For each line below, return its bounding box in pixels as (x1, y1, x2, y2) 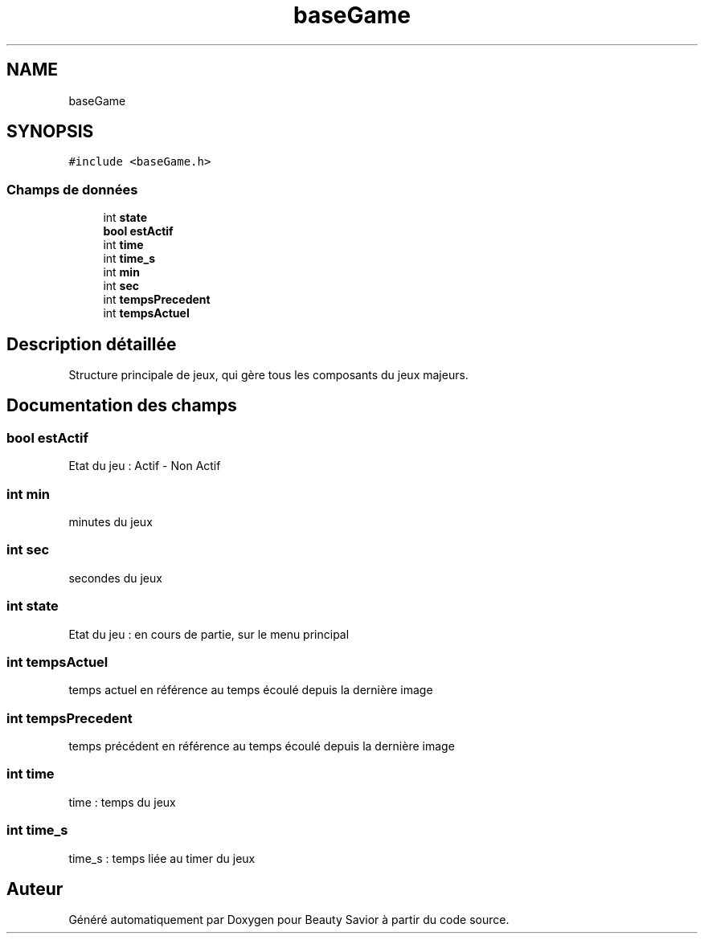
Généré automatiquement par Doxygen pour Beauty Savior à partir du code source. (68, 913, 510, 927)
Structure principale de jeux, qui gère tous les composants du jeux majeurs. (68, 368, 469, 382)
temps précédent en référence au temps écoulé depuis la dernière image (68, 739, 455, 753)
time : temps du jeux (68, 795, 176, 809)
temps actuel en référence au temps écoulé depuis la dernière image (68, 683, 433, 697)
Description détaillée (6, 333, 177, 354)
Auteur (6, 878, 63, 899)
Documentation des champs (6, 395, 237, 416)
